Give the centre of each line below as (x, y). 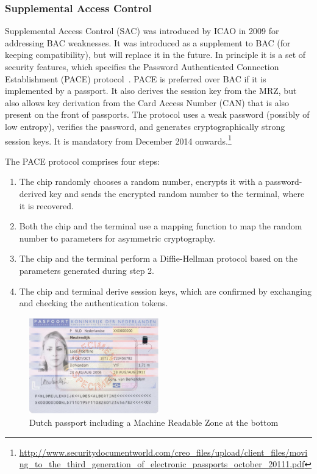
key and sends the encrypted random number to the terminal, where (177, 193)
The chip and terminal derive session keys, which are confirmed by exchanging (165, 291)
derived (33, 193)
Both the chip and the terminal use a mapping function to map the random (161, 226)
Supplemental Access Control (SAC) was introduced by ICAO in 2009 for (142, 31)
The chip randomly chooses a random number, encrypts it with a (141, 181)
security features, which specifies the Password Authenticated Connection (142, 66)
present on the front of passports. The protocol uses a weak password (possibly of (157, 114)
